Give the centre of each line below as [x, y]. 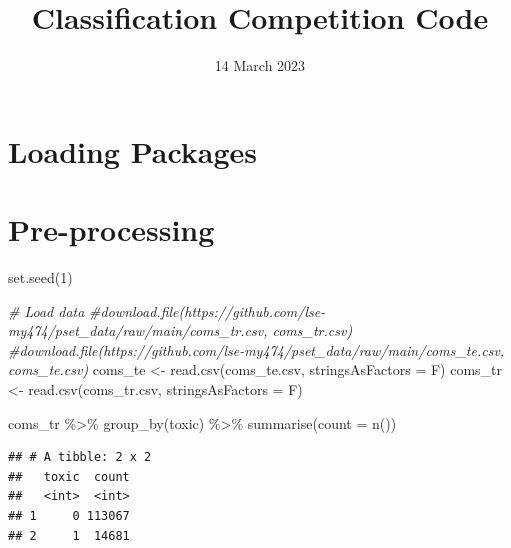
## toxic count [69, 476]
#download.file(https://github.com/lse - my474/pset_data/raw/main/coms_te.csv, [256, 349]
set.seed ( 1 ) [40, 277]
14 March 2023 [260, 65]
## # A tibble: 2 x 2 [80, 457]
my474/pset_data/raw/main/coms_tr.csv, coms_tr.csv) [180, 330]
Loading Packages [133, 150]
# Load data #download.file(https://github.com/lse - [167, 310]
